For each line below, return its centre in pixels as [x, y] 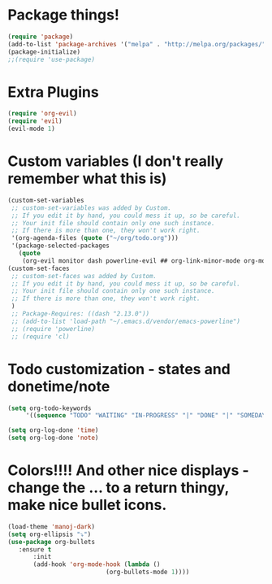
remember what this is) [87, 179]
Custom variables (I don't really [116, 161]
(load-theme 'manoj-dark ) [51, 526]
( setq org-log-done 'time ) [53, 430]
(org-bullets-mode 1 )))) [148, 572]
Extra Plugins [53, 92]
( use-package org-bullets [51, 542]
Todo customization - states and [119, 369]
